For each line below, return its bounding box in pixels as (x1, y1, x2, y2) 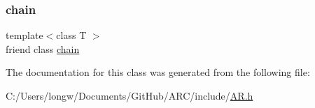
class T (56, 28, 87, 43)
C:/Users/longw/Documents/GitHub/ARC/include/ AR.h (6, 88, 253, 102)
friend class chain (6, 41, 80, 56)
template (6, 28, 43, 43)
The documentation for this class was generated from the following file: (6, 65, 310, 79)
